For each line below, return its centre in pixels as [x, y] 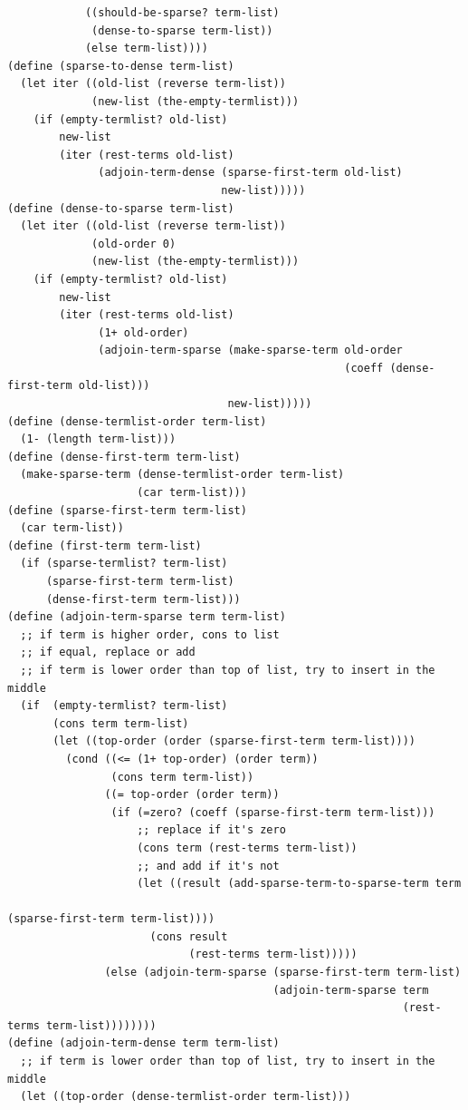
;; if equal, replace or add [108, 652]
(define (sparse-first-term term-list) [127, 510]
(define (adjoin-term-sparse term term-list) [147, 617]
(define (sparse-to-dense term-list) [121, 66]
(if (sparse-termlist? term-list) [124, 564]
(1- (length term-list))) [98, 439]
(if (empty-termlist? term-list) [124, 706]
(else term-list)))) [146, 49]
